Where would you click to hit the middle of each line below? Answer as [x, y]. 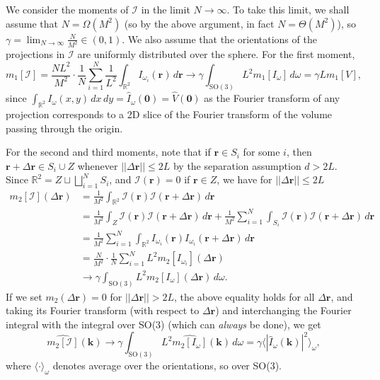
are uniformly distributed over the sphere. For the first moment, [216, 54]
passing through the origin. [64, 128]
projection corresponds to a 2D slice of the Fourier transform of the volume [169, 114]
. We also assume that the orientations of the [219, 39]
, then [299, 152]
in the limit [166, 9]
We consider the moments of [67, 9]
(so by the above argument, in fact [199, 23]
